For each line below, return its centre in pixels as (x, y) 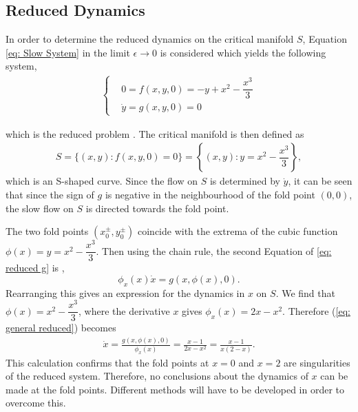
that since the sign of (50, 194)
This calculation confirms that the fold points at (107, 362)
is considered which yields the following (243, 52)
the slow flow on (40, 208)
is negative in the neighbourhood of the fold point (210, 194)
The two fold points (47, 231)
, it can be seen (320, 181)
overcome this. (36, 403)
